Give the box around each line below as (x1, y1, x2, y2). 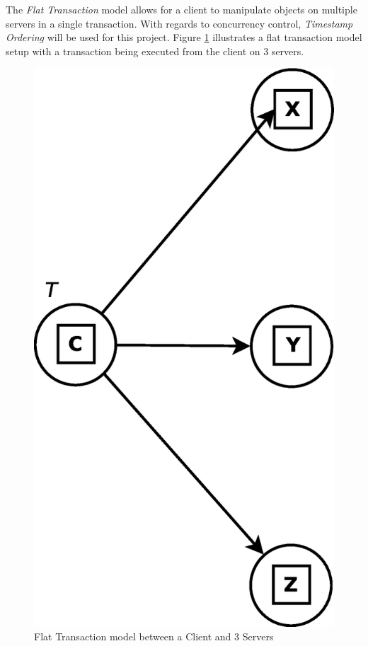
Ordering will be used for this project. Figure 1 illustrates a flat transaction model (6, 30, 362, 45)
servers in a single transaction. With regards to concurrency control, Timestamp (6, 16, 353, 30)
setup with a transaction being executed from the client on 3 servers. (6, 43, 304, 58)
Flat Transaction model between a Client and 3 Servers (34, 629, 274, 644)
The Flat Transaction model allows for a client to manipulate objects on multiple (6, 2, 357, 16)
